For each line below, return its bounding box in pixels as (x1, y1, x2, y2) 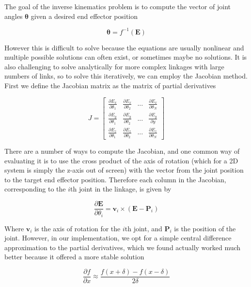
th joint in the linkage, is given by (70, 184, 172, 194)
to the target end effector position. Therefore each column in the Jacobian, (4, 174, 226, 184)
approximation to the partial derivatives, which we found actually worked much (4, 242, 241, 252)
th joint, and (125, 223, 162, 233)
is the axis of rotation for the (34, 223, 121, 233)
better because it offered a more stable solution (4, 252, 144, 262)
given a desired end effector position (31, 11, 138, 21)
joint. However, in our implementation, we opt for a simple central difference (4, 233, 232, 243)
